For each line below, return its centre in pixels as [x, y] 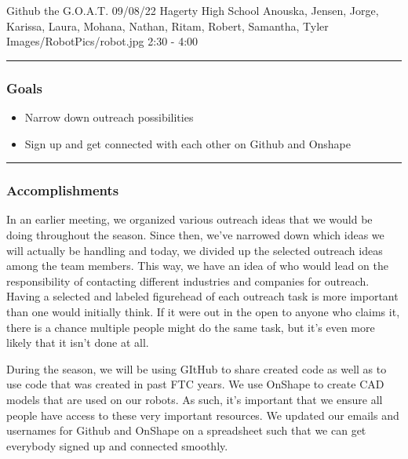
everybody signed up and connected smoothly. [117, 445]
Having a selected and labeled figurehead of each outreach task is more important [202, 296]
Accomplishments [63, 190]
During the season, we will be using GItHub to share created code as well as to [197, 368]
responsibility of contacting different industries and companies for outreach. [188, 280]
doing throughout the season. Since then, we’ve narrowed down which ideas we [195, 235]
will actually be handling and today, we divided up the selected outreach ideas [195, 250]
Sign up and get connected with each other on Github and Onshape [188, 143]
